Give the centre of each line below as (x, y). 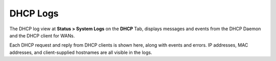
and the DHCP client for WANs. (42, 35)
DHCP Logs (34, 13)
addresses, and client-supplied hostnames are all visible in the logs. (81, 52)
